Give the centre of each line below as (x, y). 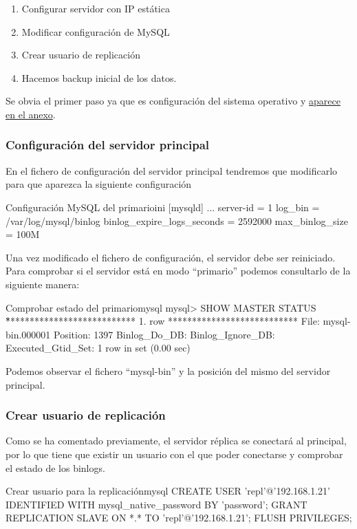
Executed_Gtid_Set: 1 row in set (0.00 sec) (98, 348)
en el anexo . (31, 114)
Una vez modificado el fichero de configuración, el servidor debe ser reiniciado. (171, 257)
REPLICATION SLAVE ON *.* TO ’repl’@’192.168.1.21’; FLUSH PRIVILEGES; (179, 518)
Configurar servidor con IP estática (96, 8)
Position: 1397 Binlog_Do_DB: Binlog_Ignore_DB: (164, 334)
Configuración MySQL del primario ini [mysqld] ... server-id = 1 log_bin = (163, 207)
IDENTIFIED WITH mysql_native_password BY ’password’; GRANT (156, 504)
